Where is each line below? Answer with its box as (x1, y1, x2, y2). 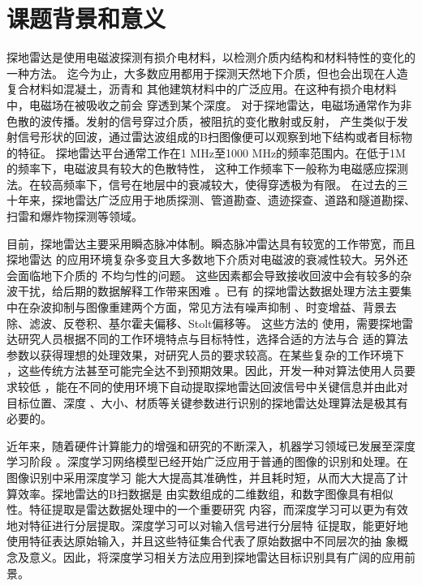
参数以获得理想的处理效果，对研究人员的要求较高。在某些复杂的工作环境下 (6, 346, 404, 363)
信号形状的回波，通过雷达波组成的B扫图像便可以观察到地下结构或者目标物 (17, 128, 412, 145)
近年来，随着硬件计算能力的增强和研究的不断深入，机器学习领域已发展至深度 (6, 437, 416, 454)
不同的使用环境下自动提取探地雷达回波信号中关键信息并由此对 (78, 378, 408, 394)
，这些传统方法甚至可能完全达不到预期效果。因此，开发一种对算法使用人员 (6, 362, 404, 379)
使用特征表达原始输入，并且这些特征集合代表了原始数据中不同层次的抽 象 (6, 532, 397, 549)
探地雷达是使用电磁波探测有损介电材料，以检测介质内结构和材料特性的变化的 (6, 49, 416, 66)
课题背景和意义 (6, 2, 166, 35)
